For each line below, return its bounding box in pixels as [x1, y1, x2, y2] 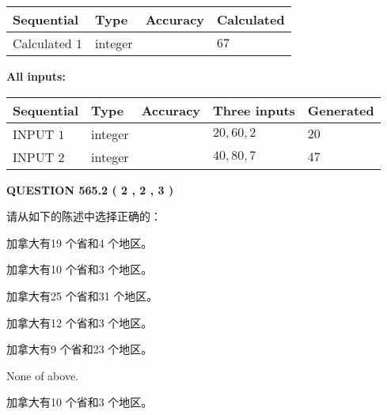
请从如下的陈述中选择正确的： [6, 208, 161, 224]
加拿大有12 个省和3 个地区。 [6, 314, 153, 330]
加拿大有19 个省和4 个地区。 [6, 234, 153, 251]
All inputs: [6, 68, 66, 84]
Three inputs [213, 100, 295, 119]
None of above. [6, 367, 78, 383]
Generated [307, 100, 374, 119]
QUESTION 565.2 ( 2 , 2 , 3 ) [6, 181, 174, 198]
